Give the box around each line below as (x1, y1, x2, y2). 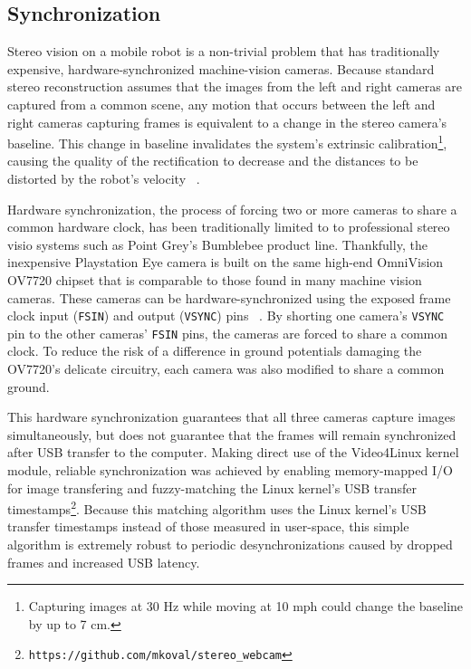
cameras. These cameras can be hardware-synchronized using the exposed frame (7, 288, 451, 307)
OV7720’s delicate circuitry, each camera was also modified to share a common (7, 359, 445, 378)
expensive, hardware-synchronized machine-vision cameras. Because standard (7, 59, 435, 78)
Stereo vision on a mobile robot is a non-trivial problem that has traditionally (7, 42, 440, 61)
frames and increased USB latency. (7, 552, 200, 571)
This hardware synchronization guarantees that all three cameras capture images (7, 407, 456, 426)
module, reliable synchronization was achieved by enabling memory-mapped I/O (7, 461, 453, 480)
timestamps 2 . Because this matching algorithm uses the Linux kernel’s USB (7, 497, 427, 518)
